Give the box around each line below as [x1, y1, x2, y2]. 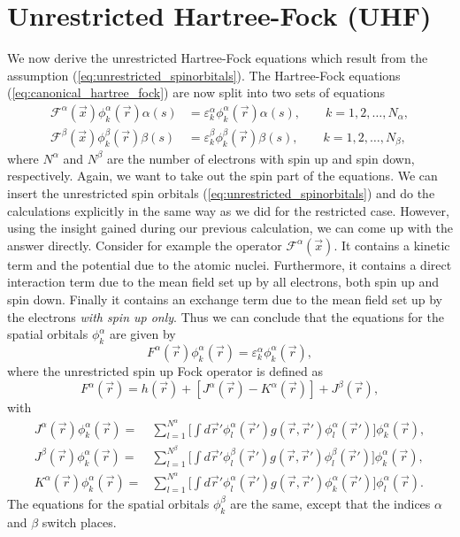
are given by [109, 325, 176, 343]
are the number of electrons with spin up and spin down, [106, 149, 415, 167]
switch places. [42, 512, 117, 531]
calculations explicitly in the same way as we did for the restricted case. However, [7, 201, 449, 219]
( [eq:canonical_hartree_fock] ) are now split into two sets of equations [7, 83, 386, 102]
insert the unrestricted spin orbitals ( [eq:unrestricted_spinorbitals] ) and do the [7, 183, 435, 202]
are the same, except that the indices [230, 494, 431, 512]
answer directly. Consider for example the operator [7, 235, 282, 254]
